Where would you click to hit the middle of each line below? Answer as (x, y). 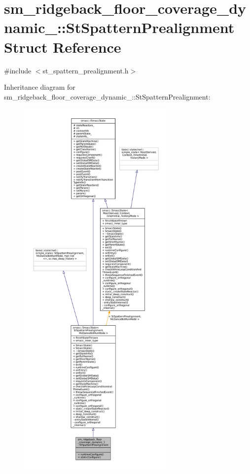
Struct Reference (63, 47)
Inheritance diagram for (40, 87)
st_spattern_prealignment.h (86, 70)
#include (18, 70)
